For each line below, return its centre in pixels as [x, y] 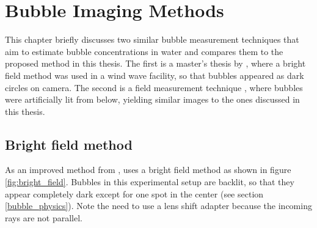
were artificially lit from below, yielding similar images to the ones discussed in [152, 99]
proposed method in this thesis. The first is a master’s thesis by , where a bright [155, 63]
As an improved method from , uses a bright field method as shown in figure [148, 170]
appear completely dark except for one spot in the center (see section [134, 193]
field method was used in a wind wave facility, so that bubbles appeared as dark [155, 75]
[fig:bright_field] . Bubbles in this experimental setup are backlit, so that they [150, 182]
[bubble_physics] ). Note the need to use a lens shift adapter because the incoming [158, 206]
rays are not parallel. [44, 217]
